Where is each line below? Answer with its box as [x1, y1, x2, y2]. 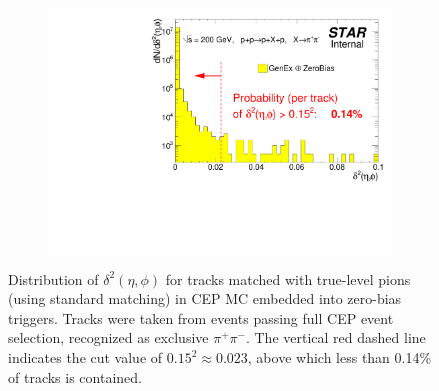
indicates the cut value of [8, 347, 163, 368]
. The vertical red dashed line [245, 327, 426, 348]
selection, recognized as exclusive [8, 327, 209, 348]
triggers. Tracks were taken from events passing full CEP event [8, 307, 394, 328]
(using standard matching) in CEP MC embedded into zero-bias [8, 288, 402, 309]
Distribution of [8, 268, 99, 289]
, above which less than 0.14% [247, 347, 432, 368]
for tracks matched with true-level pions [165, 268, 411, 289]
